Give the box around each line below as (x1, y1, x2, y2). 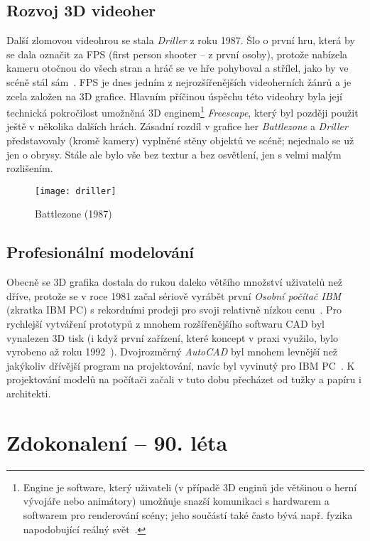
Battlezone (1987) (35, 206, 112, 221)
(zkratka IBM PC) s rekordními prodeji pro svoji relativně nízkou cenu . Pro (6, 302, 342, 317)
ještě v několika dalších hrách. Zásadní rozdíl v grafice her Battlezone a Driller (6, 119, 348, 134)
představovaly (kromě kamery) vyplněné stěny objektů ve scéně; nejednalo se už (6, 133, 354, 148)
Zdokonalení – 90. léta (6, 427, 228, 456)
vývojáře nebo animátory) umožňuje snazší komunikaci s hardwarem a (23, 493, 330, 508)
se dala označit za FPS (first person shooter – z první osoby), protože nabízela (6, 46, 348, 61)
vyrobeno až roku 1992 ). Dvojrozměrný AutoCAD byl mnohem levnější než (6, 344, 338, 359)
